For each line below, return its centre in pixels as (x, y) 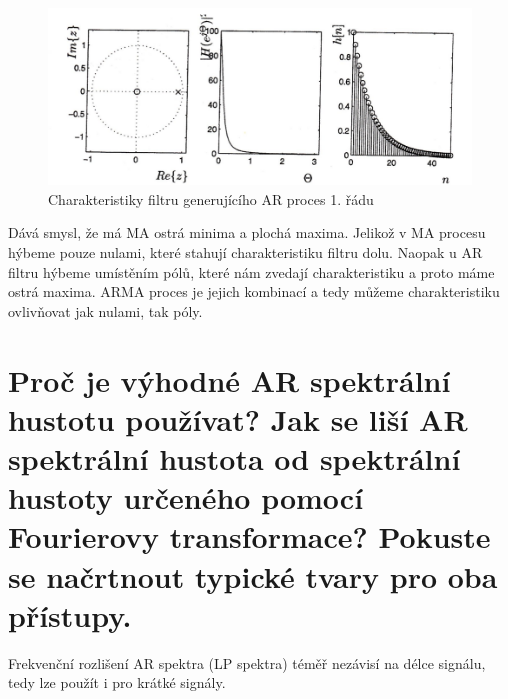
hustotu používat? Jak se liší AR (238, 418)
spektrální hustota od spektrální (234, 457)
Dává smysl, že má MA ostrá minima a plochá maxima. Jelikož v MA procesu (247, 232)
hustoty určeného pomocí (186, 497)
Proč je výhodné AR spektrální (229, 379)
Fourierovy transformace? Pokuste (249, 536)
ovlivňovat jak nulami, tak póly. (105, 310)
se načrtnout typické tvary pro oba (253, 575)
